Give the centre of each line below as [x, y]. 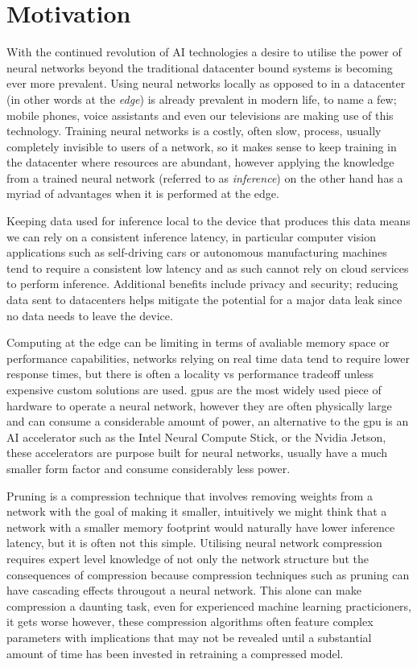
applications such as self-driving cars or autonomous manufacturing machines [197, 252]
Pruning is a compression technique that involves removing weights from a [190, 495]
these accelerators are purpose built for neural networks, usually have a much [197, 453]
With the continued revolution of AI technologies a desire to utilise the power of [204, 52]
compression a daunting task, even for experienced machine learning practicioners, [209, 605]
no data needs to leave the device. [90, 315]
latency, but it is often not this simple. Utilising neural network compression [194, 543]
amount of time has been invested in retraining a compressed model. [175, 653]
